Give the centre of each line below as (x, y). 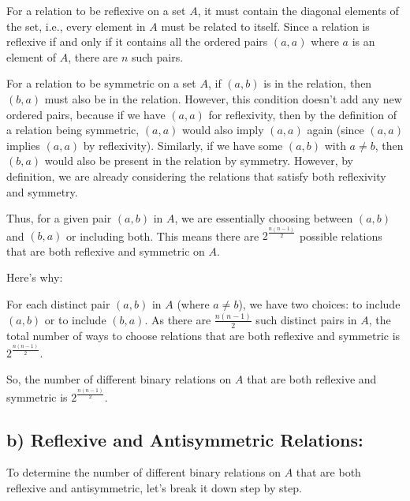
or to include (75, 319)
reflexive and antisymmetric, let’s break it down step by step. (154, 487)
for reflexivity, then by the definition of (303, 114)
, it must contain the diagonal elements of (298, 10)
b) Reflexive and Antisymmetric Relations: (185, 439)
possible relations (341, 236)
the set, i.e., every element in (76, 26)
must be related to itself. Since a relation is (265, 26)
